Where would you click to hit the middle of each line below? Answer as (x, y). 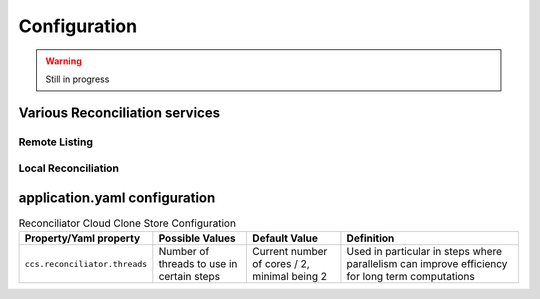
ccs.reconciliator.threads (86, 263)
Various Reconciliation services (119, 112)
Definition (370, 238)
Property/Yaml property (82, 238)
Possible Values (197, 238)
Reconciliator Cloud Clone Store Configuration (127, 223)
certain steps (189, 277)
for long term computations (410, 277)
